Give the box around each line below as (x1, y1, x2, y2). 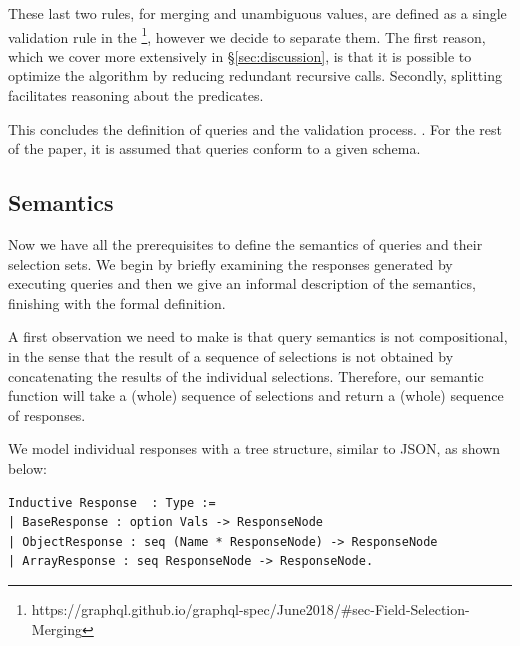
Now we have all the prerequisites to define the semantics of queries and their (8, 234, 483, 255)
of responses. (8, 404, 86, 425)
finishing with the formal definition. (8, 292, 226, 313)
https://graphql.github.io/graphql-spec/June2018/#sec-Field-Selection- (31, 598, 470, 619)
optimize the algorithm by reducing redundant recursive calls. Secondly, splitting (8, 65, 502, 86)
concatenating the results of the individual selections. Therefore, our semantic (8, 365, 484, 386)
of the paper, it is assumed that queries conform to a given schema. (8, 138, 421, 159)
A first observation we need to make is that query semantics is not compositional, (8, 326, 508, 347)
